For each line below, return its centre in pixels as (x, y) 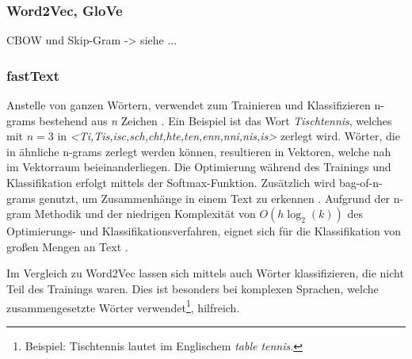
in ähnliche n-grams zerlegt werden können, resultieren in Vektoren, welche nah (199, 151)
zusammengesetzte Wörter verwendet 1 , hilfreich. (123, 306)
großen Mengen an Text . (67, 246)
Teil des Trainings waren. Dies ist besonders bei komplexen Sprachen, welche (193, 288)
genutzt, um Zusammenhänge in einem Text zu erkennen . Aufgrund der (215, 198)
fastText (33, 75)
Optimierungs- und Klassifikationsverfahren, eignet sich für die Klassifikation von (204, 231)
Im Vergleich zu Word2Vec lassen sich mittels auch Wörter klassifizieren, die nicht (205, 273)
